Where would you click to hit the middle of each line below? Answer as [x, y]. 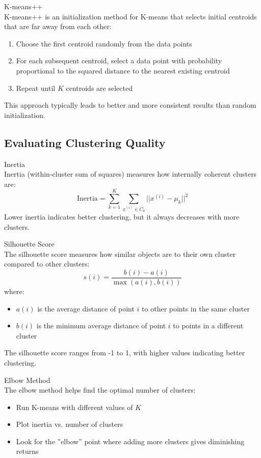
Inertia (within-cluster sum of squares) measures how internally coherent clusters [130, 174]
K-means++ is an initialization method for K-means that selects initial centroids [130, 16]
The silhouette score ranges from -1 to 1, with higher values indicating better [125, 353]
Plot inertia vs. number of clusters [70, 424]
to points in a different [208, 326]
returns [27, 451]
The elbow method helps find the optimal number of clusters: [100, 390]
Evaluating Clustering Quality [85, 142]
